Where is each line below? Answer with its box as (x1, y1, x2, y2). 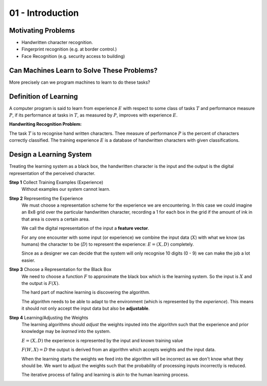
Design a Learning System (9, 150, 92, 159)
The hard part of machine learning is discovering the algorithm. (21, 289, 150, 295)
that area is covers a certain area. (21, 216, 90, 222)
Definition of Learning (9, 92, 78, 101)
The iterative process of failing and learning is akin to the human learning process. (21, 372, 189, 378)
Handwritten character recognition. (21, 40, 93, 46)
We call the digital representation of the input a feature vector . (21, 225, 149, 231)
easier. (21, 257, 36, 263)
